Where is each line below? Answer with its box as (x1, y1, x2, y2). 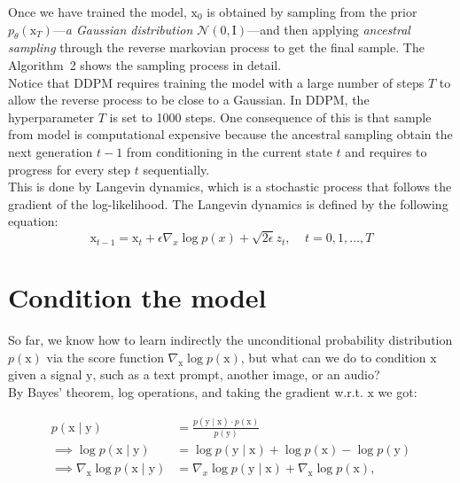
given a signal (8, 365, 82, 384)
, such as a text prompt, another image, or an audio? (92, 365, 380, 384)
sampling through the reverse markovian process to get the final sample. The (8, 38, 425, 57)
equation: (8, 212, 58, 230)
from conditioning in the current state (126, 142, 332, 160)
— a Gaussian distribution (52, 19, 193, 38)
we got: (378, 382, 417, 401)
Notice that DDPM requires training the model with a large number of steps (8, 73, 425, 91)
